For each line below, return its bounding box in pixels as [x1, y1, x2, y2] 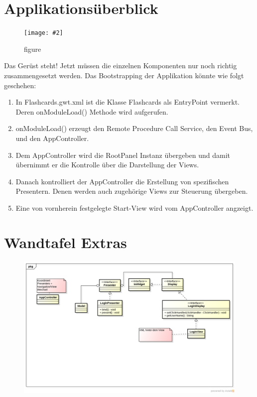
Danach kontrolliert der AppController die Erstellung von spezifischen [15, 176, 229, 186]
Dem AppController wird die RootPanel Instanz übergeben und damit [15, 149, 230, 160]
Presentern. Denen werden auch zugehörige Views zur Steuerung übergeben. [15, 186, 248, 196]
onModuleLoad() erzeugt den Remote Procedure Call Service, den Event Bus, [15, 123, 253, 133]
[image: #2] [24, 29, 63, 37]
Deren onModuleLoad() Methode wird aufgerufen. [15, 106, 168, 117]
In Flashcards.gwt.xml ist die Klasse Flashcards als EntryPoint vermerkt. [15, 97, 240, 107]
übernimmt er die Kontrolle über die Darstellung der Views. [15, 159, 199, 170]
